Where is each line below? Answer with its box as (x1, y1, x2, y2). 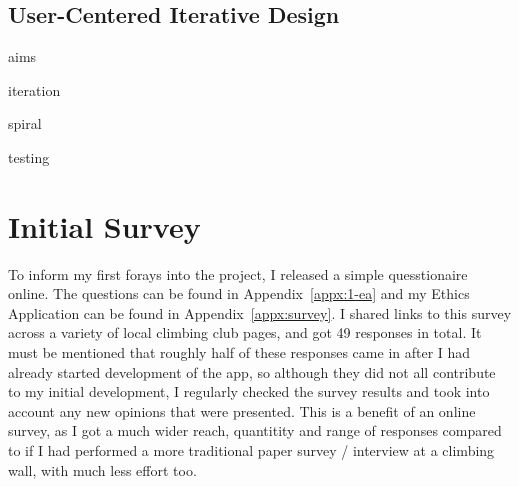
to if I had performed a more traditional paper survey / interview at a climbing (8, 440, 495, 461)
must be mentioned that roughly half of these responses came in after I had (8, 342, 471, 363)
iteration (8, 79, 61, 100)
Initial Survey (8, 205, 201, 246)
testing (8, 146, 50, 167)
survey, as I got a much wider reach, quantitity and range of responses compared (8, 420, 502, 441)
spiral (8, 113, 42, 134)
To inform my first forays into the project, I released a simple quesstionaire (8, 263, 468, 284)
